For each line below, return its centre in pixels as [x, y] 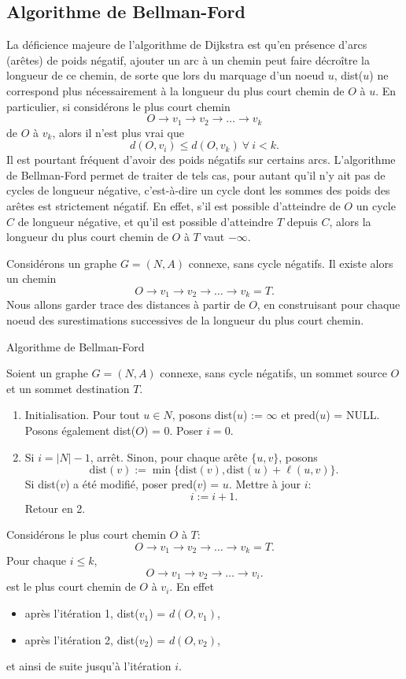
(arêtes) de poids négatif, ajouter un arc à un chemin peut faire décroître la [188, 59]
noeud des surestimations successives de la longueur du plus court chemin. [185, 320]
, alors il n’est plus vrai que [118, 132]
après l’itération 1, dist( [82, 613]
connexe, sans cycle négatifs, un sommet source [273, 373]
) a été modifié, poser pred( [131, 484]
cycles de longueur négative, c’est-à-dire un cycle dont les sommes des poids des [198, 190]
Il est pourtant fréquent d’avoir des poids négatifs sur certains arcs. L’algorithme [201, 160]
